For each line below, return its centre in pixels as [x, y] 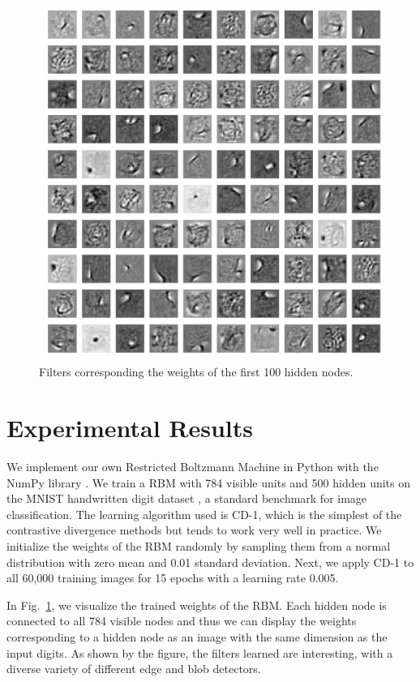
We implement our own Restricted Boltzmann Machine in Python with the [193, 467]
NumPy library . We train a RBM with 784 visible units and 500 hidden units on [209, 482]
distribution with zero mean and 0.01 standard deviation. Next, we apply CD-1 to [210, 562]
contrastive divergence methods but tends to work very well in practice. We [194, 530]
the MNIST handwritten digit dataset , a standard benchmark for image [187, 498]
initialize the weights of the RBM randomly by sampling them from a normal [199, 546]
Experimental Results [130, 428]
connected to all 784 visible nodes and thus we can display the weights [182, 621]
